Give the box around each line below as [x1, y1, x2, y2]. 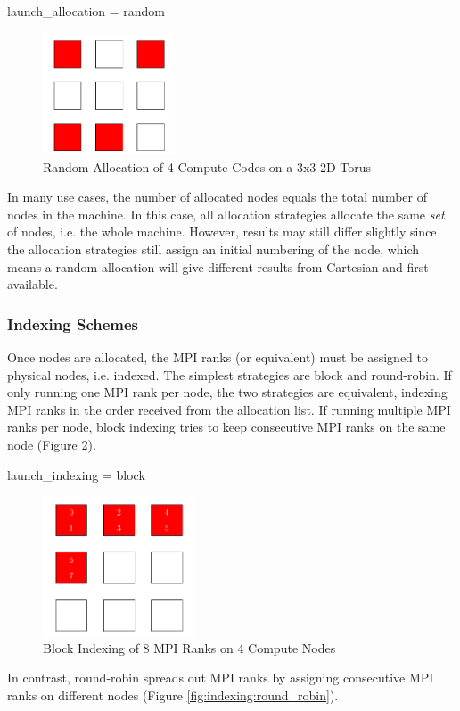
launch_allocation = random [7, 2, 166, 20]
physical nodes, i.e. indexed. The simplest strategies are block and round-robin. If [7, 365, 452, 384]
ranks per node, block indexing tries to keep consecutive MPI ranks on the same [7, 418, 446, 436]
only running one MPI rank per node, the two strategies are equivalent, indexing [7, 383, 448, 401]
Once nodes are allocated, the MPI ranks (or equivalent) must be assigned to [7, 348, 429, 367]
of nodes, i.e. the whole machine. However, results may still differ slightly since [7, 222, 437, 241]
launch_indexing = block [7, 465, 145, 484]
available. [7, 275, 58, 293]
